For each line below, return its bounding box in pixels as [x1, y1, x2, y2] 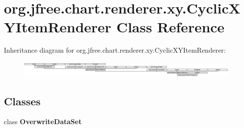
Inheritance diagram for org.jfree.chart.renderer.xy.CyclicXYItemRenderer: [4, 45, 226, 55]
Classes [4, 93, 41, 108]
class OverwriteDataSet [4, 116, 82, 126]
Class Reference [116, 17, 225, 37]
